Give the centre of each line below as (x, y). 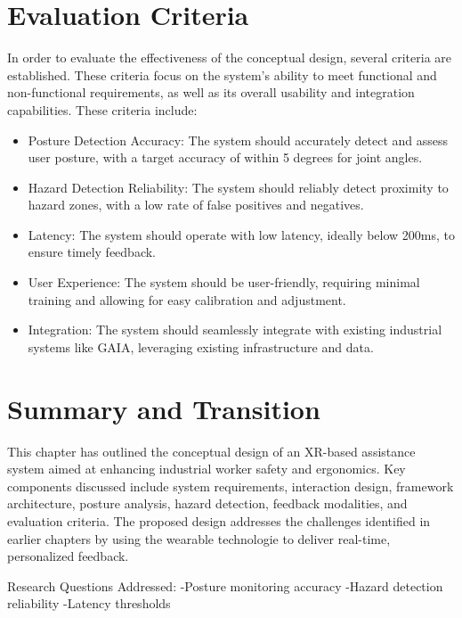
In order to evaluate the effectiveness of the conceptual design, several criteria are (230, 58)
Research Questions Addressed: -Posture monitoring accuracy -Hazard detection (225, 585)
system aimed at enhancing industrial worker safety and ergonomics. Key (207, 469)
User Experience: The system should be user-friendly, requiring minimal (224, 282)
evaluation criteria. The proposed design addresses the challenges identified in (219, 520)
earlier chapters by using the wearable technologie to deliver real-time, (199, 538)
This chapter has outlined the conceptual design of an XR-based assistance (211, 451)
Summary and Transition (164, 408)
